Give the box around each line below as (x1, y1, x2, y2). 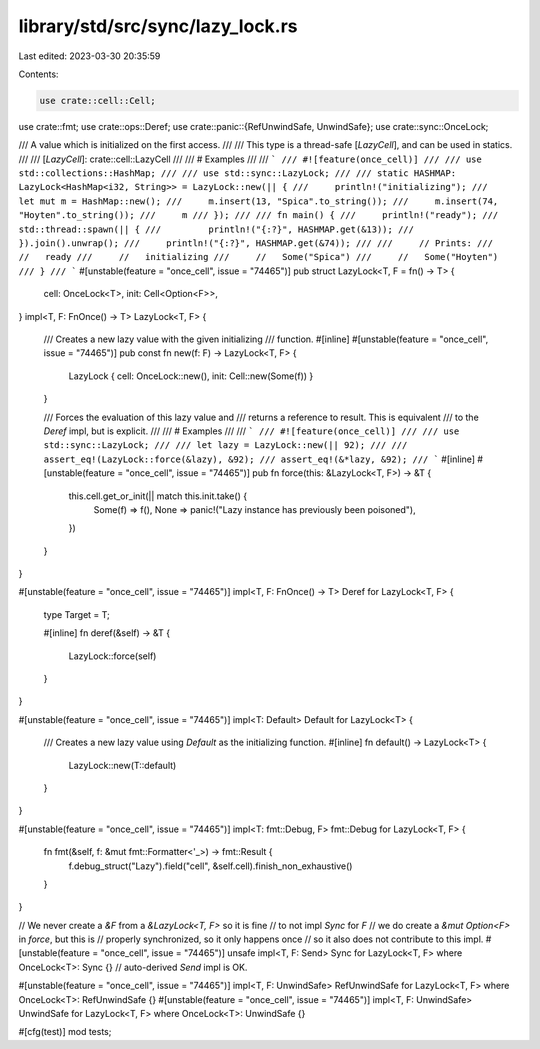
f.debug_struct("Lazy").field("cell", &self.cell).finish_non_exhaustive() (68, 860, 353, 872)
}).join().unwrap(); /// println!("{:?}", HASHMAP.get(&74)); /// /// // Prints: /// (18, 238, 494, 249)
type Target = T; (43, 608, 110, 620)
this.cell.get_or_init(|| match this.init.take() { (68, 490, 248, 502)
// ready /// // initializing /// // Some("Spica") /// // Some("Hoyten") (18, 251, 499, 263)
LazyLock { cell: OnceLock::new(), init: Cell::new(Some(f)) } (68, 370, 314, 382)
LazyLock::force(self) (68, 650, 157, 662)
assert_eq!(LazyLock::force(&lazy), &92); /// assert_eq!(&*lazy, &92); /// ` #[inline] (43, 453, 475, 465)
